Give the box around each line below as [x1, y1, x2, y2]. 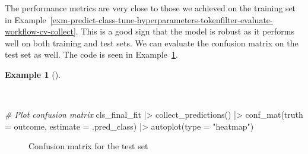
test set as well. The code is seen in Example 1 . [5, 48, 178, 61]
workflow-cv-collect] [5, 25, 76, 37]
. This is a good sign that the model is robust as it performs [75, 25, 294, 37]
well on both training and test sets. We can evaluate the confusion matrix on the [5, 36, 299, 49]
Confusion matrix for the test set [28, 140, 148, 152]
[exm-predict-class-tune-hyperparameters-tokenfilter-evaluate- [50, 13, 273, 26]
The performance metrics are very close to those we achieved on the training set [5, 2, 296, 14]
